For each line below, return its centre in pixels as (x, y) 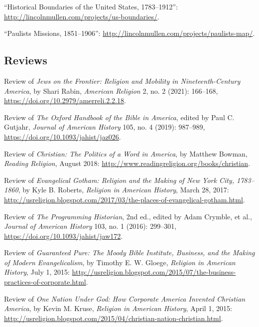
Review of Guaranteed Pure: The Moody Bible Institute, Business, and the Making (129, 252)
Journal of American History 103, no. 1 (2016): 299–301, (90, 226)
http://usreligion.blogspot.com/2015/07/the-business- (154, 272)
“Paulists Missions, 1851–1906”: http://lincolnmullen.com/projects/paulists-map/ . (129, 33)
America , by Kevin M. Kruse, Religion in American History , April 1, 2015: (118, 308)
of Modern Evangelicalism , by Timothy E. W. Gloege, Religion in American (120, 262)
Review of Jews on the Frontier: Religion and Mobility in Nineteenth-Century (122, 81)
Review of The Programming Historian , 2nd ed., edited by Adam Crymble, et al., (128, 216)
